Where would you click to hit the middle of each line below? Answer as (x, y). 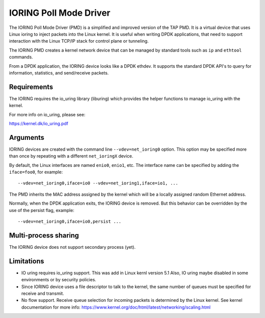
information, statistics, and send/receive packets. (59, 73)
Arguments (27, 137)
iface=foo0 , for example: (36, 172)
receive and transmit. (43, 293)
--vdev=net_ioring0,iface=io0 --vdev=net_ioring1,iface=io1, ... (98, 183)
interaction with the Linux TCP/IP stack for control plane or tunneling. (79, 41)
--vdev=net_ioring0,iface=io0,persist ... (70, 222)
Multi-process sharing (44, 235)
